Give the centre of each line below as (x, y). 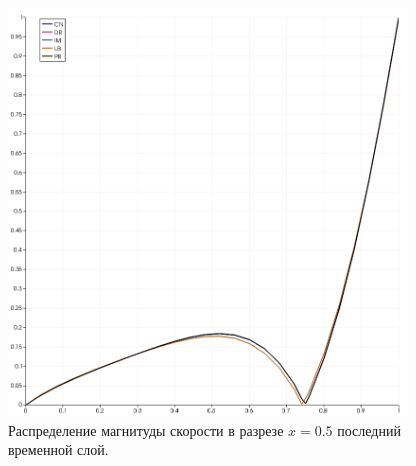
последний (369, 429)
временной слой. (58, 449)
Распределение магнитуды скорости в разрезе (146, 429)
